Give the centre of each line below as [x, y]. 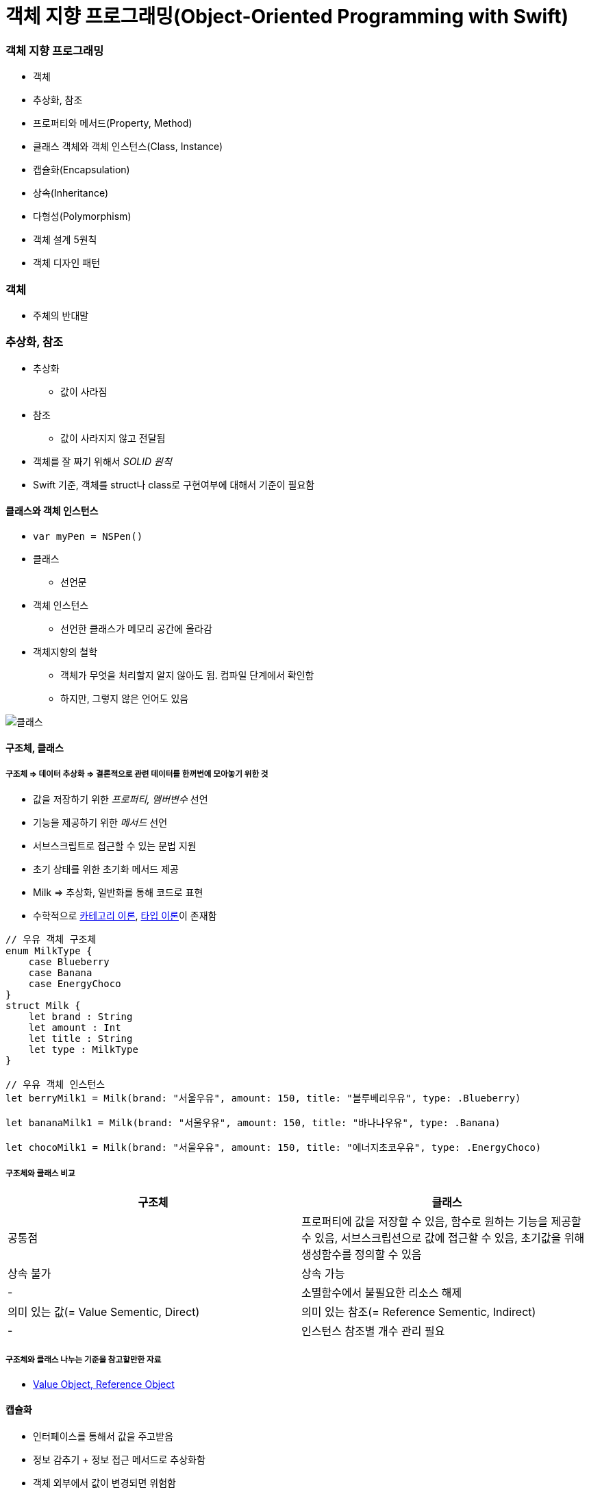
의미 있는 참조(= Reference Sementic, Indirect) [419, 1312]
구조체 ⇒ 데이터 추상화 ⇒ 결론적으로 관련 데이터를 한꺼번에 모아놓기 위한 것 [137, 774]
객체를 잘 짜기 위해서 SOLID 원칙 [102, 461]
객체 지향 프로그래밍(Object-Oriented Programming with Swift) [287, 16]
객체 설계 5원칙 [65, 240]
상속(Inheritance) [71, 193]
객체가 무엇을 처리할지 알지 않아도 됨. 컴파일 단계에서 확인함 [187, 675]
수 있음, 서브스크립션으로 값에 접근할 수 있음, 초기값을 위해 [443, 1238]
